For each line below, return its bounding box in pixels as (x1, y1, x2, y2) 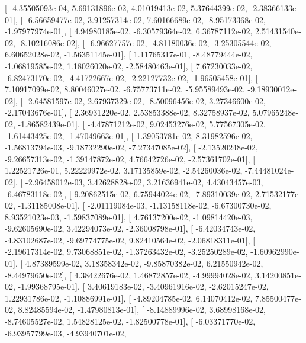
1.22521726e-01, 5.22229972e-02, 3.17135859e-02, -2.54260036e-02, (5, 164, 243, 177)
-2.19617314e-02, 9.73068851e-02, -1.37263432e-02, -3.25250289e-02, (5, 245, 248, 258)
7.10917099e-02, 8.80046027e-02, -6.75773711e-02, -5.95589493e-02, (5, 83, 245, 95)
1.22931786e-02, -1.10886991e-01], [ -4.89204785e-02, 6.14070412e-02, (5, 291, 253, 304)
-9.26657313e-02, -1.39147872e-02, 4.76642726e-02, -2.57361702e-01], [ (5, 152, 256, 165)
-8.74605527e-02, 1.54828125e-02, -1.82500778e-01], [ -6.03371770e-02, (5, 315, 256, 328)
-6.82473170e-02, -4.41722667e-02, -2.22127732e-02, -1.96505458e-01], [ (5, 71, 258, 84)
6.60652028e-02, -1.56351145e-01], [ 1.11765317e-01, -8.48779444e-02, (5, 48, 253, 60)
